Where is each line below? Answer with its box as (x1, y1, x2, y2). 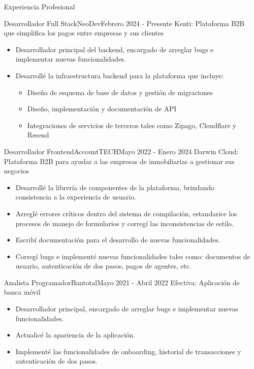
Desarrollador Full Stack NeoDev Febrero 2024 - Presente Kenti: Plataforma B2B (4, 18, 245, 28)
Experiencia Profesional (4, 1, 75, 11)
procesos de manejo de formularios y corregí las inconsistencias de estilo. (15, 218, 234, 228)
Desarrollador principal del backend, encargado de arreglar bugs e (15, 44, 214, 54)
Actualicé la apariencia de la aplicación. (15, 330, 135, 340)
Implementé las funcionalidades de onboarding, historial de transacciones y (15, 346, 241, 356)
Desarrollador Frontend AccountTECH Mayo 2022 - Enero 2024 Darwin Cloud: (4, 146, 239, 156)
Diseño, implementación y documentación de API (27, 103, 177, 114)
